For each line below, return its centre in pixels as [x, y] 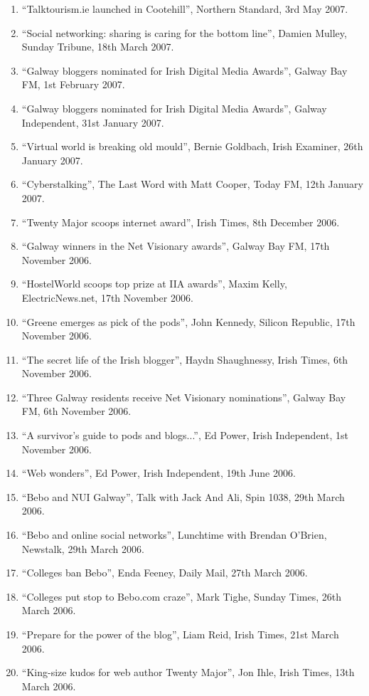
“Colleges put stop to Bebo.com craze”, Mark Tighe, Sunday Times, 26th [182, 596]
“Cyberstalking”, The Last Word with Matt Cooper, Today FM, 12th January [192, 184]
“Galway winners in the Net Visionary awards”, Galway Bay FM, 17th [176, 246]
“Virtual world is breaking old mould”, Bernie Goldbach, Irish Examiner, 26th [192, 146]
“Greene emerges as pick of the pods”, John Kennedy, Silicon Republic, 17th [188, 321]
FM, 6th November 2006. [76, 411]
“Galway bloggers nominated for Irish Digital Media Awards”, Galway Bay [184, 70]
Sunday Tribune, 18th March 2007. [98, 47]
